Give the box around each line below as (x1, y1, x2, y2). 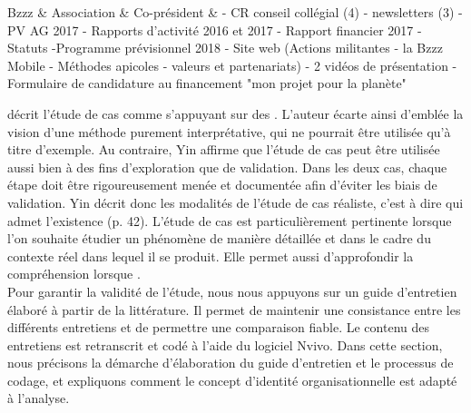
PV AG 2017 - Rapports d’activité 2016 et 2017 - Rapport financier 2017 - (7, 20, 422, 39)
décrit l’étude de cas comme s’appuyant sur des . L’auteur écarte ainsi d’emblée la (7, 103, 464, 123)
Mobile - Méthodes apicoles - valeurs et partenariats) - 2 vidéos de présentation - (7, 55, 457, 74)
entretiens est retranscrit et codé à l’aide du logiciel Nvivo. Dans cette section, (7, 335, 443, 354)
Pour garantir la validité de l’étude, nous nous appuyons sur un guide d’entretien (7, 281, 457, 300)
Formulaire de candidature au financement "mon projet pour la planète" (7, 74, 407, 93)
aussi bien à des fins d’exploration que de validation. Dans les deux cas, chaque (7, 157, 447, 176)
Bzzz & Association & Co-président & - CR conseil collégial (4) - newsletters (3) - (7, 3, 463, 21)
